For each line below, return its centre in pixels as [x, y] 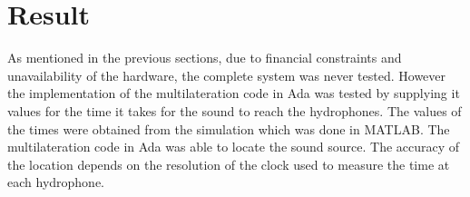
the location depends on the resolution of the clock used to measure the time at [229, 164]
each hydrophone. [56, 182]
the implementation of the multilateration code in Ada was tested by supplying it [234, 93]
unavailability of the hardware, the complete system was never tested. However [227, 75]
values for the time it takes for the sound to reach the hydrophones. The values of [235, 110]
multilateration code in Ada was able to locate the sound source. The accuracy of [234, 147]
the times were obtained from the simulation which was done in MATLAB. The [229, 128]
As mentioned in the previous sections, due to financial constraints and [205, 58]
